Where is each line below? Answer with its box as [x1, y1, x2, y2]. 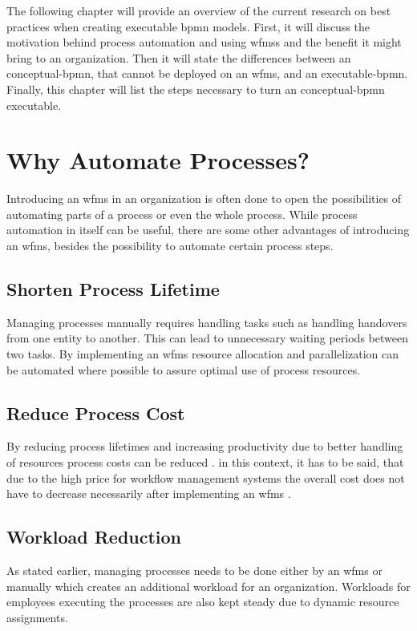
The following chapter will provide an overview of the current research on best [6, 2, 391, 18]
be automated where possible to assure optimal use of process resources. [6, 361, 361, 378]
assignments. [6, 609, 68, 625]
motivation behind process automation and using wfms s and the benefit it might [6, 34, 402, 51]
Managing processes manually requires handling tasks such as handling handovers [6, 313, 407, 330]
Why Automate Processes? [6, 144, 310, 176]
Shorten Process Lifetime [6, 277, 220, 301]
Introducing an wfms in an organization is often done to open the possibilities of [6, 190, 402, 207]
